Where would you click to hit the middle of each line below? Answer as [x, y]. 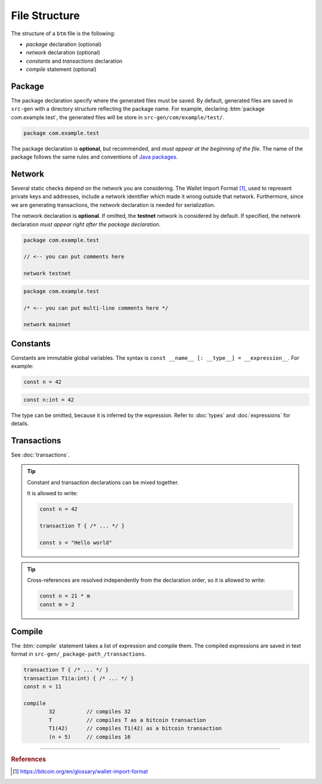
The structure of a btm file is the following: [63, 33]
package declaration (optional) [64, 44]
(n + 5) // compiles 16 [90, 737]
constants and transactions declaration [74, 61]
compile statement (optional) [61, 69]
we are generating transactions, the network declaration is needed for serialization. [113, 205]
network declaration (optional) [63, 53]
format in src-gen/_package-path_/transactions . [78, 654]
